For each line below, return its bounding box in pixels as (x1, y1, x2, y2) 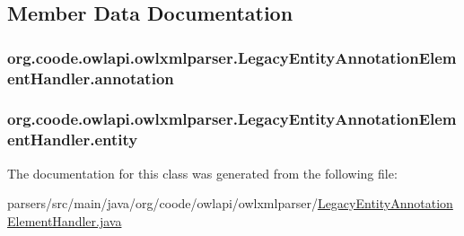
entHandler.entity (7, 128, 138, 151)
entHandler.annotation (7, 66, 174, 89)
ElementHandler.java (7, 211, 122, 230)
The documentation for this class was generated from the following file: (7, 163, 398, 182)
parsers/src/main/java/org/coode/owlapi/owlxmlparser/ (7, 194, 318, 213)
